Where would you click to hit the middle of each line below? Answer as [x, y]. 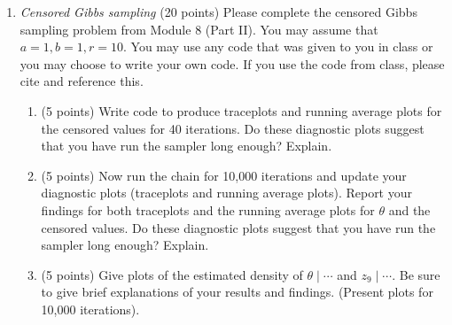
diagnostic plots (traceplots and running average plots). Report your [226, 193]
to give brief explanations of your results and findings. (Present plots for [237, 292]
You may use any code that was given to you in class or [282, 46]
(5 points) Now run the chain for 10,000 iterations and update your [224, 175]
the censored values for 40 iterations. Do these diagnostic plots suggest [233, 128]
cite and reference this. [82, 81]
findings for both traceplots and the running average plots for [208, 209]
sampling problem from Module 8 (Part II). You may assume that [199, 29]
